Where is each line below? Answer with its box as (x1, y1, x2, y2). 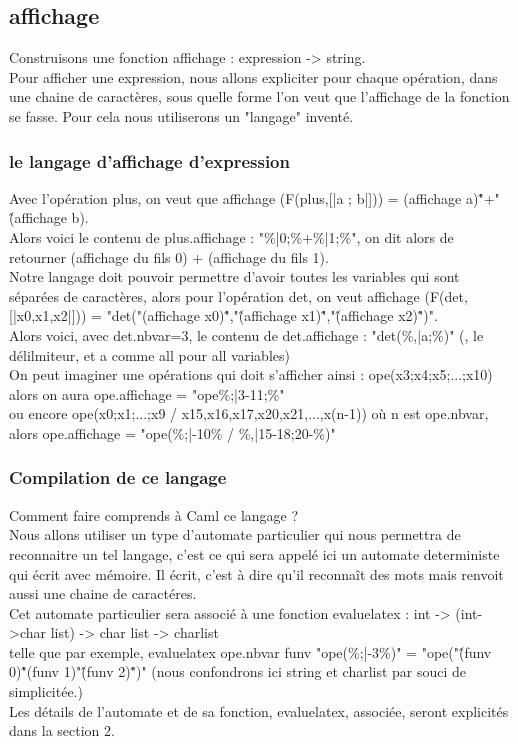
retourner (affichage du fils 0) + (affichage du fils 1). (9, 246, 329, 267)
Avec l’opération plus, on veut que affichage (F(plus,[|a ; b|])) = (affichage (9, 187, 462, 208)
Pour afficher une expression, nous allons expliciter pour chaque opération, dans (9, 66, 498, 87)
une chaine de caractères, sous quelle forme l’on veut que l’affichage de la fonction (9, 86, 510, 107)
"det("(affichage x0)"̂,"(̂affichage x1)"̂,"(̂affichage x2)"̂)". (106, 305, 438, 326)
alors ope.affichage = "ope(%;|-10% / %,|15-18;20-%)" (9, 422, 336, 443)
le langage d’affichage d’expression (9, 148, 290, 173)
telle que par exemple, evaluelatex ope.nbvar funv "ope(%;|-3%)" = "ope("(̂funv (9, 641, 492, 662)
